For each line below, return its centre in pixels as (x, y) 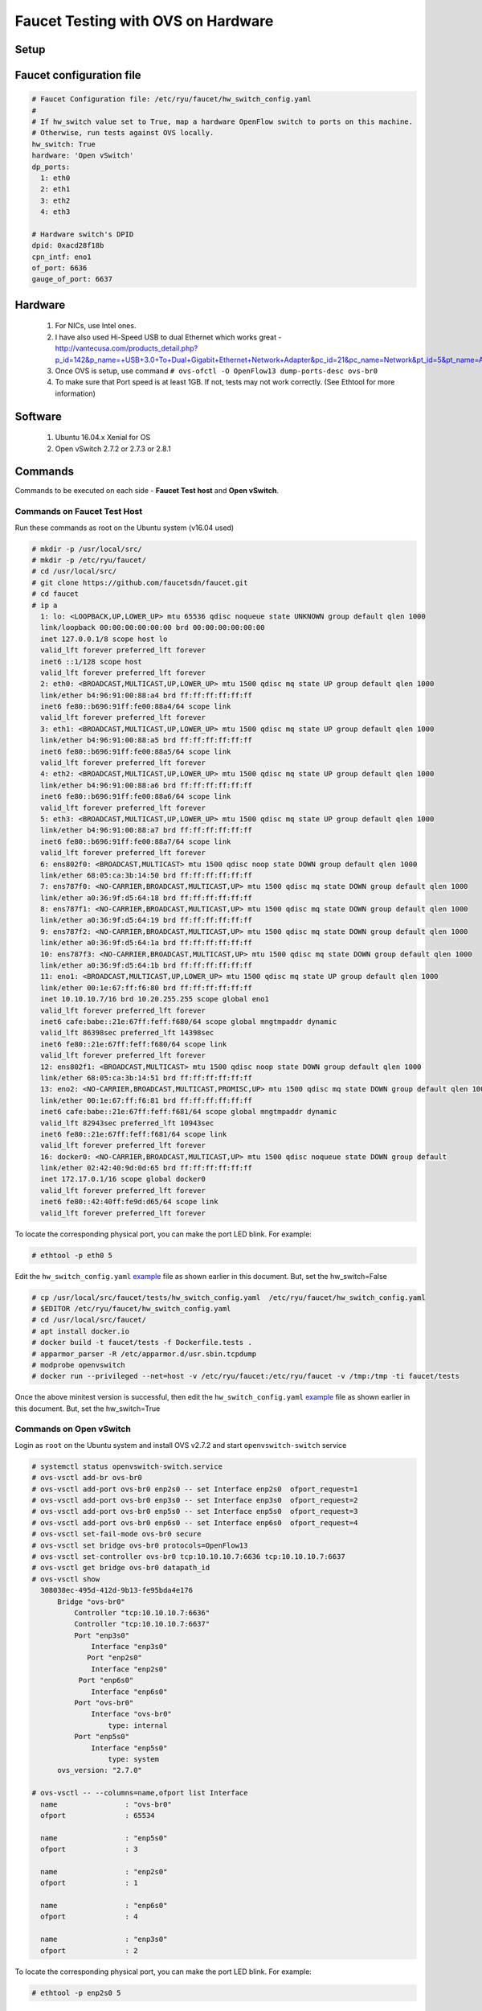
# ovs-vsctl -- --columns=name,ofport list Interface (140, 1793)
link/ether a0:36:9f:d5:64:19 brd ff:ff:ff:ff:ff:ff (146, 920)
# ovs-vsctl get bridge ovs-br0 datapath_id (121, 1568)
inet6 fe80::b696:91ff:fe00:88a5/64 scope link (136, 751)
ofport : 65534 (98, 1815)
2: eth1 (55, 189)
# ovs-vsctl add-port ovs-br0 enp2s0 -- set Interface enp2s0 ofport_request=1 (195, 1489)
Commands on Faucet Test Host (79, 512)
